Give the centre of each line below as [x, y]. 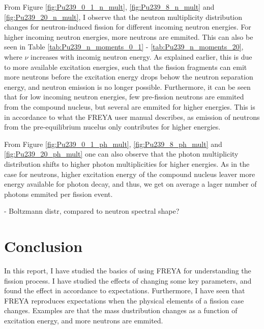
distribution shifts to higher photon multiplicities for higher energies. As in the [127, 163]
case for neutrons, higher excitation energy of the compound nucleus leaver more [130, 174]
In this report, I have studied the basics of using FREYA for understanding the [128, 270]
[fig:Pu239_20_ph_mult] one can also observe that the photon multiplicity [121, 154]
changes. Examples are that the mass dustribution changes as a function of [121, 310]
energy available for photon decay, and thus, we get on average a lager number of [130, 184]
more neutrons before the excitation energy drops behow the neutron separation [129, 77]
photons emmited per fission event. [58, 194]
